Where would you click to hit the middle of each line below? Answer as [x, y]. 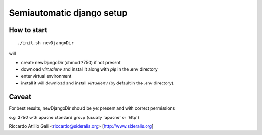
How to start [28, 30]
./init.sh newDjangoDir [46, 43]
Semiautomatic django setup [68, 13]
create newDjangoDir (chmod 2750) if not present [71, 63]
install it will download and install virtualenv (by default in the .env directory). [98, 83]
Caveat [20, 97]
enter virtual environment [46, 76]
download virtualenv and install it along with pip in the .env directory [89, 69]
